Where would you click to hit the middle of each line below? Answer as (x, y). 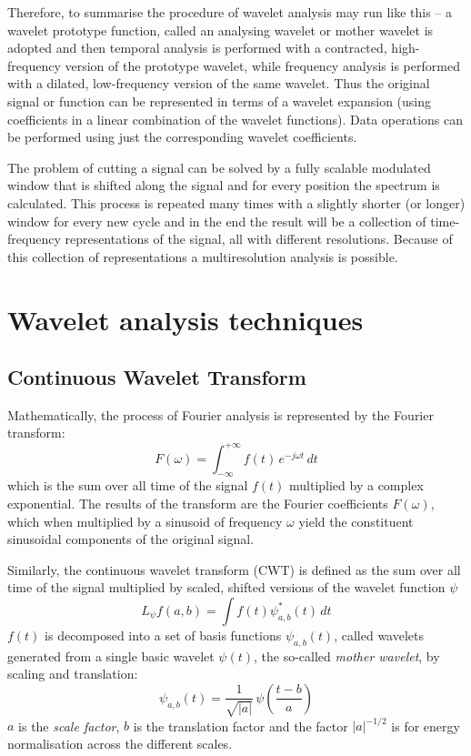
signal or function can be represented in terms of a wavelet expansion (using (220, 101)
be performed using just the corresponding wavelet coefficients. (182, 137)
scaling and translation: (73, 674)
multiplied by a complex (356, 485)
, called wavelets (379, 635)
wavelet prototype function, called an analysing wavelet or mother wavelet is (220, 30)
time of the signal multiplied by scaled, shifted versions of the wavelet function (226, 587)
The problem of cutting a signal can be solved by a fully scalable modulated (219, 167)
